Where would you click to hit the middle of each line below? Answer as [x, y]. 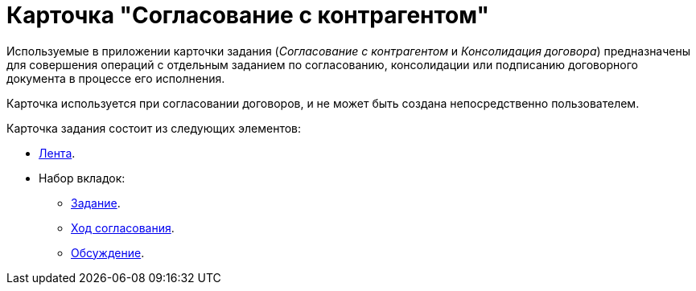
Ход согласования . [123, 227]
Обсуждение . [108, 252]
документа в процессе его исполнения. [116, 78]
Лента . [57, 153]
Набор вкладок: [82, 178]
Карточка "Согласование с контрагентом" [248, 15]
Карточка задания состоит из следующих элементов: [154, 128]
